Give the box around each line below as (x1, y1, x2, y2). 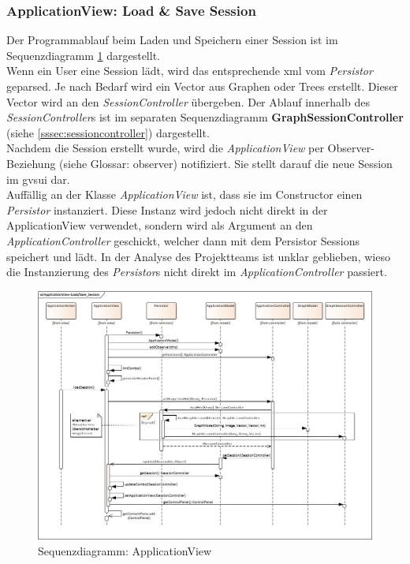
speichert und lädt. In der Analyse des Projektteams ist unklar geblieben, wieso (6, 248, 390, 264)
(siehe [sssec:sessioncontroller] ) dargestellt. (6, 124, 210, 140)
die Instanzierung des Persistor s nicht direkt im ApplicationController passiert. (6, 263, 387, 280)
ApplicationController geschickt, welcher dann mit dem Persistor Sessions (6, 232, 360, 248)
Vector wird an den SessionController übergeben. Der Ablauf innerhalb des (6, 93, 370, 110)
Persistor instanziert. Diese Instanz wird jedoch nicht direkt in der (6, 201, 328, 218)
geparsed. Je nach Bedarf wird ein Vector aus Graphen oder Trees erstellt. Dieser (6, 78, 398, 94)
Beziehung (6, 155, 56, 171)
